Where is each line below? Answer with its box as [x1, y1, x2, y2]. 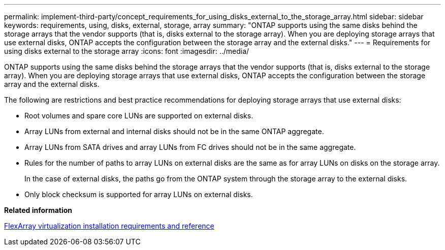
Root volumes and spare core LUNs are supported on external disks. [24, 111, 253, 120]
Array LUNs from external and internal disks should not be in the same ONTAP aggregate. [24, 127, 324, 136]
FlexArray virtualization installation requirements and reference [4, 222, 214, 230]
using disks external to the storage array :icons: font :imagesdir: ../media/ [4, 47, 249, 55]
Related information [4, 206, 73, 214]
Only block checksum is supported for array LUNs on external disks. [24, 190, 253, 199]
